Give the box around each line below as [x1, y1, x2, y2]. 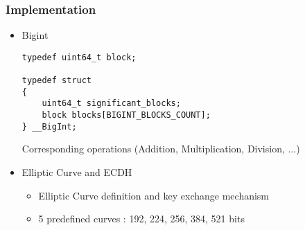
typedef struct [21, 76, 92, 86]
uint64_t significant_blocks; [42, 98, 181, 109]
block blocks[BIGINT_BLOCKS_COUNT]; [42, 110, 211, 121]
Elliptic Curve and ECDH [21, 165, 132, 179]
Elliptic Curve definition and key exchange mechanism [38, 188, 270, 202]
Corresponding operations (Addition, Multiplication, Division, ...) [21, 141, 300, 156]
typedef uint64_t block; [21, 52, 137, 62]
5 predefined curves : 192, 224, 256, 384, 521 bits [38, 211, 245, 226]
